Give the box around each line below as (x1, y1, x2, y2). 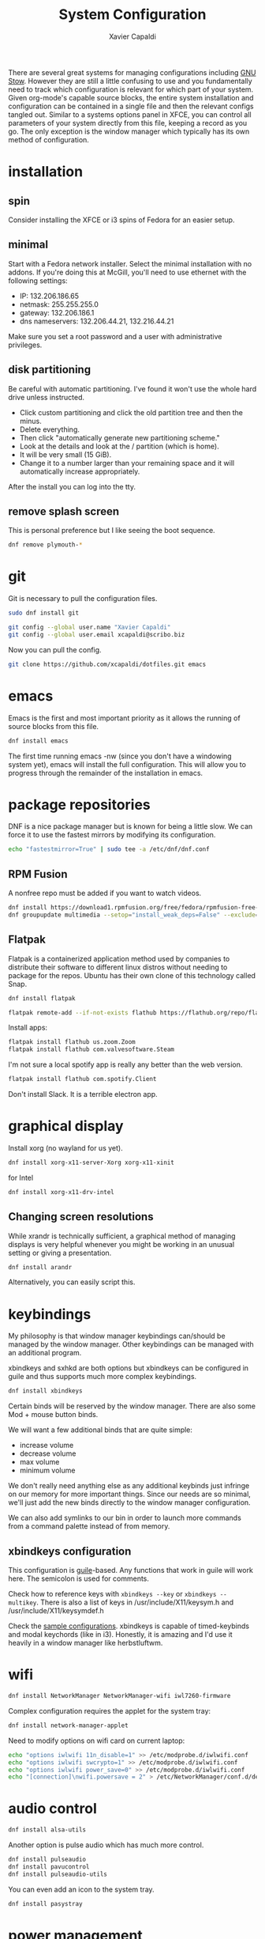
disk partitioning (8, 363, 91, 376)
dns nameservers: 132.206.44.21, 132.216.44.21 (19, 316, 174, 326)
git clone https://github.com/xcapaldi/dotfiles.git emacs (8, 660, 207, 668)
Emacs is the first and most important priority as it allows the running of (8, 713, 241, 723)
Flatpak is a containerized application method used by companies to (8, 954, 230, 963)
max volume (19, 1457, 60, 1467)
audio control (8, 1800, 97, 1818)
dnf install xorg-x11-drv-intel (8, 1188, 114, 1196)
